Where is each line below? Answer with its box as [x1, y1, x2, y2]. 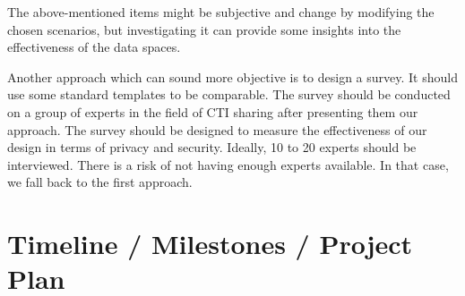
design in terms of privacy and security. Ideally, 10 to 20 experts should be [7, 138, 417, 156]
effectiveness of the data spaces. [7, 38, 181, 56]
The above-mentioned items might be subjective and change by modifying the [7, 3, 435, 21]
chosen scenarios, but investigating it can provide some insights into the [7, 20, 401, 38]
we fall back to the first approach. [7, 173, 193, 191]
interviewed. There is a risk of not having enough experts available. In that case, [7, 155, 449, 173]
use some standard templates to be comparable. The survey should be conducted [7, 85, 451, 104]
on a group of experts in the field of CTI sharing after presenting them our [7, 102, 418, 121]
